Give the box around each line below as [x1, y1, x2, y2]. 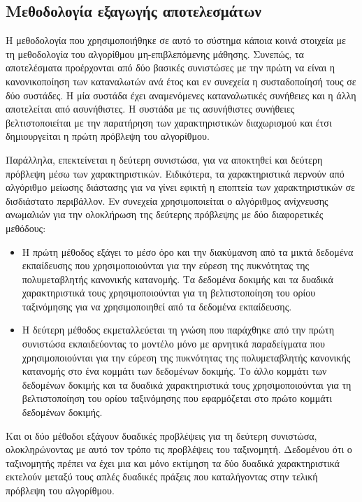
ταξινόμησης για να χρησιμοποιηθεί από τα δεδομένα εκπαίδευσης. [22, 299, 292, 313]
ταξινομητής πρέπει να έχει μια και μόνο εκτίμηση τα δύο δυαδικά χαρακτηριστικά [6, 455, 340, 470]
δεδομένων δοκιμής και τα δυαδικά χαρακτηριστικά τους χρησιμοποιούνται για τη [22, 377, 352, 392]
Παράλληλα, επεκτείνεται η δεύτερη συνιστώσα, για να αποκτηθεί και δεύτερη [6, 152, 323, 166]
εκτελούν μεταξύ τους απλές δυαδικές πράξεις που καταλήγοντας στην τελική [6, 469, 318, 484]
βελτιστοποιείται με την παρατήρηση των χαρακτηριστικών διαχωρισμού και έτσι [6, 115, 332, 129]
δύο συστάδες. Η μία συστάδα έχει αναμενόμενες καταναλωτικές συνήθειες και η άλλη [6, 87, 356, 102]
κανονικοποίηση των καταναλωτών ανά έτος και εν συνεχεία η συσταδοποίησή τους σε [6, 73, 356, 88]
